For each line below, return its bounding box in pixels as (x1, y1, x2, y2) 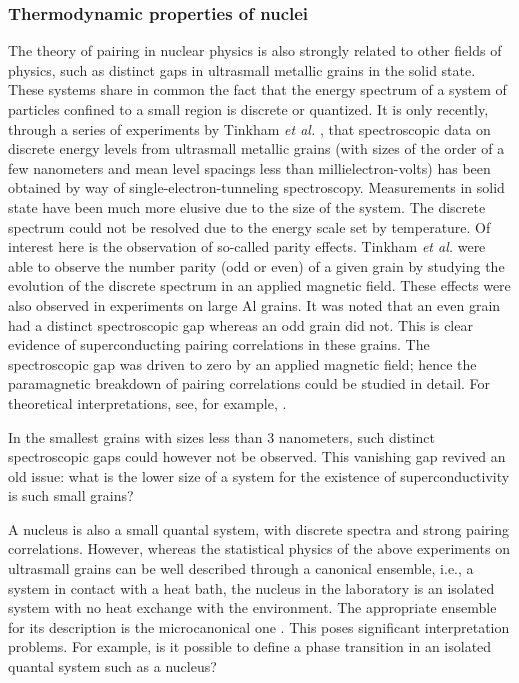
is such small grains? (8, 485, 134, 506)
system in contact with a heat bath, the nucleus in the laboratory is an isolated (8, 577, 495, 598)
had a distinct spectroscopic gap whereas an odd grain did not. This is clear (8, 314, 473, 335)
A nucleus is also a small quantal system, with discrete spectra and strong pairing (8, 518, 509, 539)
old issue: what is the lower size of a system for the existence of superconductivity (8, 465, 510, 486)
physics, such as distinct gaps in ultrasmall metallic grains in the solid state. (8, 59, 476, 80)
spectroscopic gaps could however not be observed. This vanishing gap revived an (8, 446, 506, 467)
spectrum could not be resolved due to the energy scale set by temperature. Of (8, 216, 491, 237)
